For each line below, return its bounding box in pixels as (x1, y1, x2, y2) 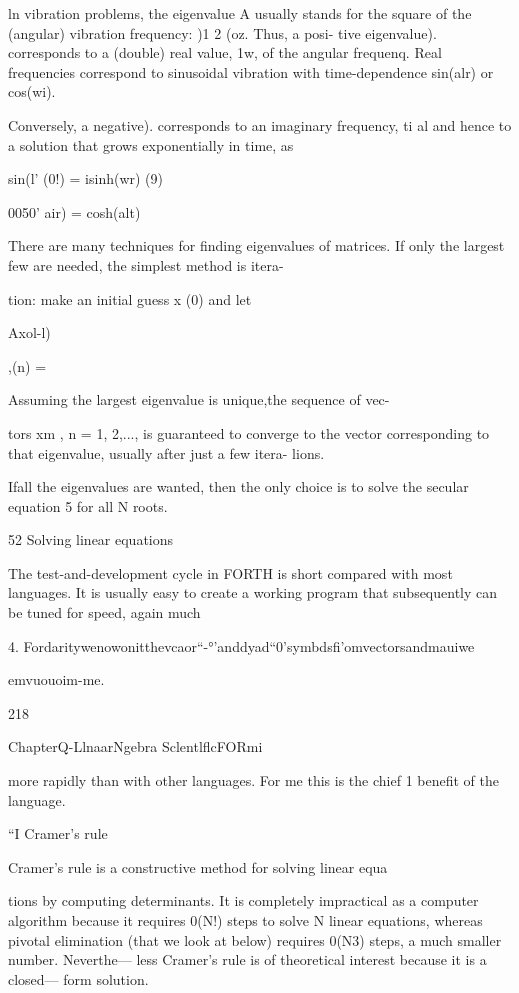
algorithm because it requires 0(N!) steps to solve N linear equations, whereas (8, 910, 483, 930)
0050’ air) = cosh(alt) (8, 201, 141, 222)
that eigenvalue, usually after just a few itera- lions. (8, 442, 325, 463)
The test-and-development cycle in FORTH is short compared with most (8, 562, 453, 583)
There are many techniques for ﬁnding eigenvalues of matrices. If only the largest (8, 235, 505, 256)
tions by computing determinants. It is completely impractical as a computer (8, 890, 479, 911)
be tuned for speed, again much (8, 602, 201, 623)
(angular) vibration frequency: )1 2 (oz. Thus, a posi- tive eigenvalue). (8, 22, 437, 43)
